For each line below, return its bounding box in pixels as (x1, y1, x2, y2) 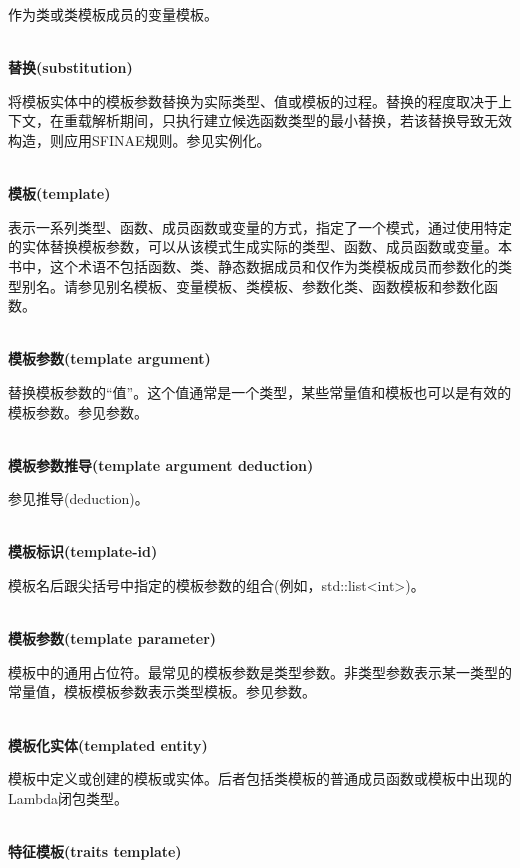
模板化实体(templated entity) (8, 734, 208, 755)
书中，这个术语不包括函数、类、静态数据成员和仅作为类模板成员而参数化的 (8, 255, 498, 276)
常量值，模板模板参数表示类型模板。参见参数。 (8, 681, 316, 702)
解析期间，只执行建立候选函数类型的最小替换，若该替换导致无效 (91, 110, 512, 131)
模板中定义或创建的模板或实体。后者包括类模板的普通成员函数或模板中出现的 (8, 768, 512, 789)
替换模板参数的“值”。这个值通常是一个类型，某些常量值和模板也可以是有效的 (8, 381, 512, 402)
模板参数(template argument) (8, 348, 211, 369)
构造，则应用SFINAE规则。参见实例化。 (8, 129, 271, 150)
